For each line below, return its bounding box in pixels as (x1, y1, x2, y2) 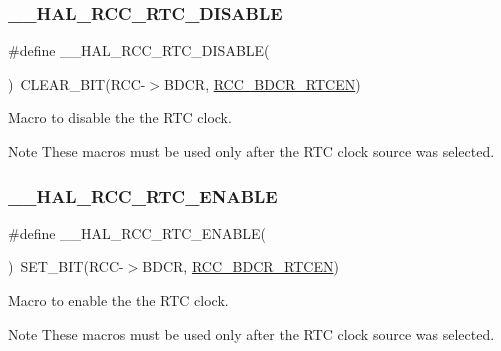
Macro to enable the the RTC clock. (8, 290, 229, 310)
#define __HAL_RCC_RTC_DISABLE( (8, 40, 270, 61)
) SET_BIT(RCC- (8, 256, 124, 277)
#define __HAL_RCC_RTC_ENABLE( (8, 222, 267, 243)
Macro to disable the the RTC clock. (8, 107, 232, 128)
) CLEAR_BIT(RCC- (8, 73, 146, 94)
